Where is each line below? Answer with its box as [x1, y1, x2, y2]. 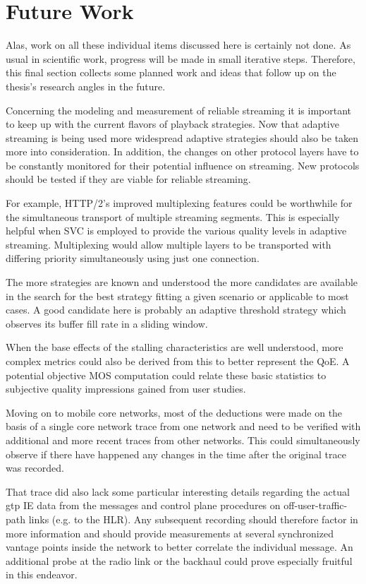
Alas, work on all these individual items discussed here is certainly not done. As [6, 37, 351, 52]
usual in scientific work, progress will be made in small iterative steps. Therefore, [6, 51, 355, 66]
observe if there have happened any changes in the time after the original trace [6, 446, 346, 461]
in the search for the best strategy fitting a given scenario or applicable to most [6, 288, 349, 303]
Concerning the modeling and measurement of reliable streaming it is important [6, 102, 352, 117]
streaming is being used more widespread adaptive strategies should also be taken [6, 130, 359, 145]
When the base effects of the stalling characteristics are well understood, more [6, 340, 343, 354]
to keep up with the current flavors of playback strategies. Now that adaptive [6, 117, 339, 131]
